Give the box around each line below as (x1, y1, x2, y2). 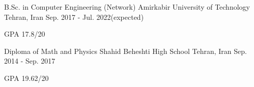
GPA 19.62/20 (4, 72, 49, 83)
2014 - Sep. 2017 (4, 55, 55, 66)
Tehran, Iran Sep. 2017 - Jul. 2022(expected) (4, 11, 144, 22)
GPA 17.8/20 (4, 28, 45, 39)
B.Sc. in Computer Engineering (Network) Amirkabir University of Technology (4, 2, 250, 12)
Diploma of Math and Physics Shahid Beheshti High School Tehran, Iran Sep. (4, 45, 247, 56)
